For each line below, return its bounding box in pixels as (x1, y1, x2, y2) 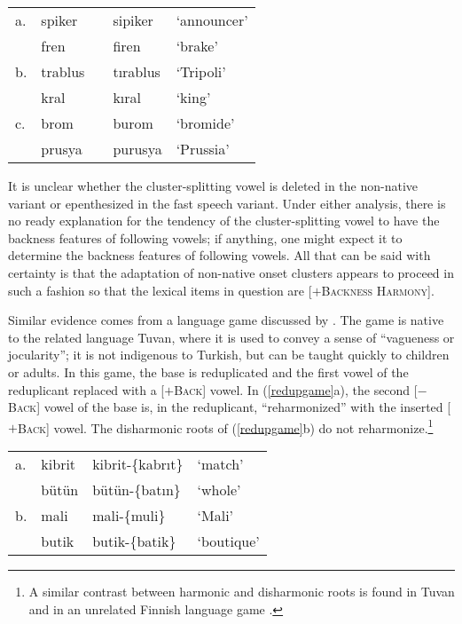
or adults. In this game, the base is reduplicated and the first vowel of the (8, 362, 409, 381)
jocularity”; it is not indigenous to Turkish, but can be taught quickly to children (8, 345, 450, 364)
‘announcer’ (176, 10, 248, 30)
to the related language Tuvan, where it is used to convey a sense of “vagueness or (8, 328, 455, 346)
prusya (41, 138, 82, 159)
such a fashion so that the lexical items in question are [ (8, 280, 312, 299)
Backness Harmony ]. (321, 280, 435, 299)
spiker (41, 10, 78, 30)
